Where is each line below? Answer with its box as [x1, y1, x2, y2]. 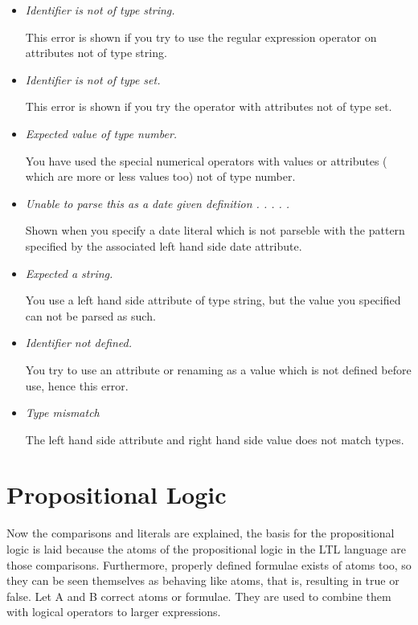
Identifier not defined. [25, 334, 133, 351]
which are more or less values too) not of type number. [25, 168, 296, 185]
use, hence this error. [25, 377, 129, 394]
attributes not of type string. [25, 44, 167, 61]
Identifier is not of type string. [25, 2, 175, 18]
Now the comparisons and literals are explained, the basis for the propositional [6, 525, 395, 541]
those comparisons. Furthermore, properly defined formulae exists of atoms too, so [6, 556, 412, 573]
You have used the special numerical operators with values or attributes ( [25, 152, 387, 169]
